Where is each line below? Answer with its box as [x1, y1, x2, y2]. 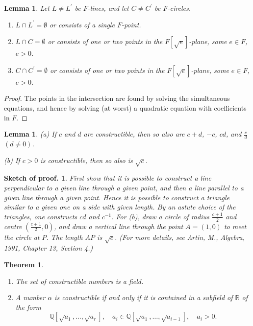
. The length [46, 232, 83, 242]
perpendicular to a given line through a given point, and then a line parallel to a [4, 182, 244, 192]
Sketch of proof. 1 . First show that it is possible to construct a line [4, 173, 211, 183]
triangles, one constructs [4, 211, 77, 221]
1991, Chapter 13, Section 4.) [4, 243, 93, 253]
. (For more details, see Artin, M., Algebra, [114, 232, 245, 242]
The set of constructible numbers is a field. [15, 276, 144, 286]
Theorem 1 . [4, 259, 44, 269]
